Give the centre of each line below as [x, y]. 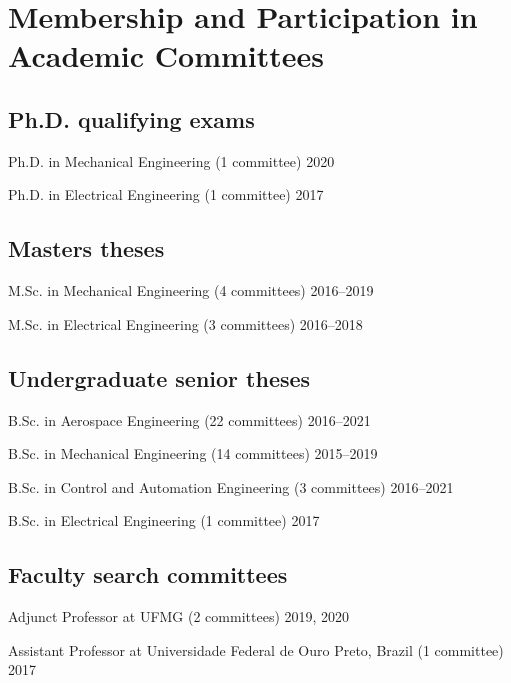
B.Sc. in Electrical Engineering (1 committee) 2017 [164, 520]
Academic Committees [166, 55]
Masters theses [86, 248]
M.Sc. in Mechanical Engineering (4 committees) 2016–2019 [191, 290]
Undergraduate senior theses [159, 377]
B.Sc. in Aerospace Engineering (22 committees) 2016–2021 [189, 419]
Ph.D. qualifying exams [131, 118]
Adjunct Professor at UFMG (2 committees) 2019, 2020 [179, 616]
